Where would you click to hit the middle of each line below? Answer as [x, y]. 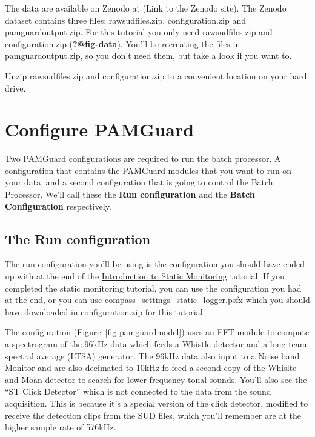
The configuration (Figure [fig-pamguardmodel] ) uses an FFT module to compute [157, 332]
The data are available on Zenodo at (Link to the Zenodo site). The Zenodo [146, 8]
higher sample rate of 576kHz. [61, 427]
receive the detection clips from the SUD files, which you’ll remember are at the [153, 415]
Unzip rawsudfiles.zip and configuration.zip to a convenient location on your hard [156, 75]
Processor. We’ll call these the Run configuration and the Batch [130, 194]
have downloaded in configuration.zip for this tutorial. [105, 311]
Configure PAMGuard [100, 129]
